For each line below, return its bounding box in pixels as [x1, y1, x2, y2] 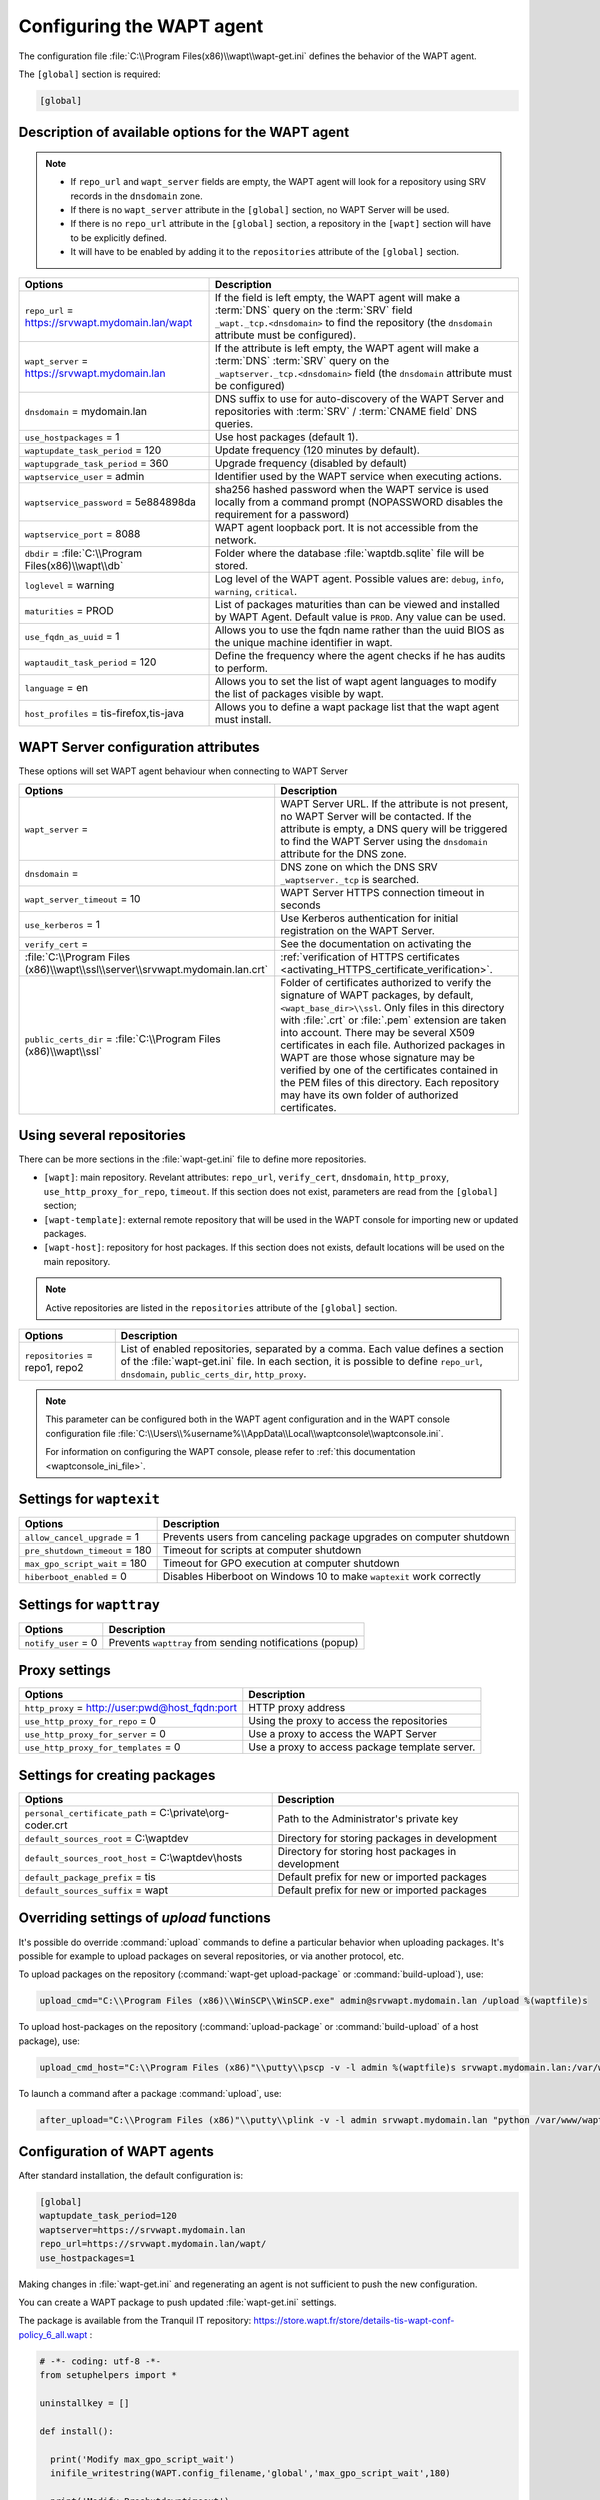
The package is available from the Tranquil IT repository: [18, 2315, 252, 2327]
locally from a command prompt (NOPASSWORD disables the [214, 495, 504, 509]
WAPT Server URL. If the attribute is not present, [280, 796, 509, 810]
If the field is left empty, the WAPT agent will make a [214, 290, 460, 304]
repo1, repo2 [24, 1360, 84, 1374]
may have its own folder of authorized [280, 1088, 459, 1102]
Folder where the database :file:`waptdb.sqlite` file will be [214, 546, 485, 560]
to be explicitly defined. [70, 231, 167, 244]
